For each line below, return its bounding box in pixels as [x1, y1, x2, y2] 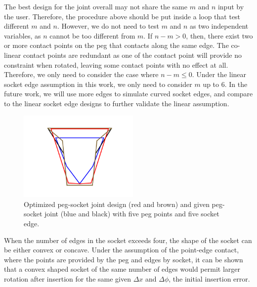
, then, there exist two [186, 30, 253, 41]
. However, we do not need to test [57, 21, 160, 31]
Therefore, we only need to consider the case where [4, 69, 159, 80]
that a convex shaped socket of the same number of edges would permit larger [4, 264, 240, 274]
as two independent [189, 21, 249, 31]
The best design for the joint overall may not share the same [4, 1, 187, 11]
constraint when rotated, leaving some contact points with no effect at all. [4, 59, 228, 70]
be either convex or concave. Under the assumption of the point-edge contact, [4, 245, 239, 255]
